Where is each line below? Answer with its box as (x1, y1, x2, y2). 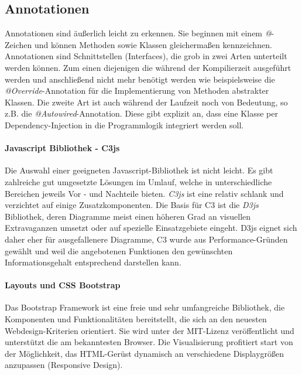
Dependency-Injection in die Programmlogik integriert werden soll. (5, 118, 244, 131)
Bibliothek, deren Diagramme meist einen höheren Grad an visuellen (5, 210, 251, 222)
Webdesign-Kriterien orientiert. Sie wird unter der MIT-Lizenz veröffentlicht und (5, 324, 294, 336)
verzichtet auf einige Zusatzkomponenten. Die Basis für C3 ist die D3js (5, 199, 259, 211)
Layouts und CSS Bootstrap (5, 279, 121, 291)
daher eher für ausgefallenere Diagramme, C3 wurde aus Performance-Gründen (5, 233, 288, 245)
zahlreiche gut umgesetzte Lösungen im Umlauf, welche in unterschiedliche (5, 175, 272, 187)
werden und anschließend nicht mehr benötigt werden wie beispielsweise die (5, 73, 275, 85)
